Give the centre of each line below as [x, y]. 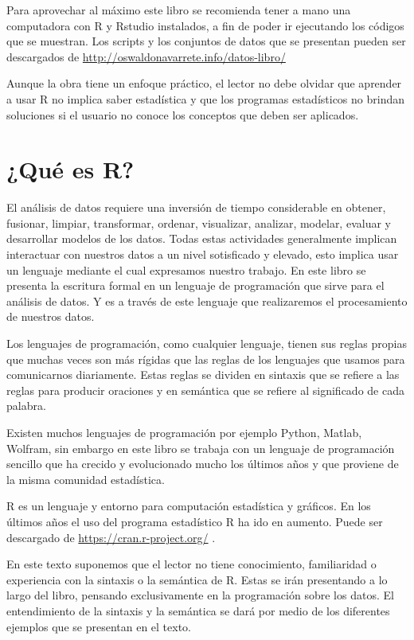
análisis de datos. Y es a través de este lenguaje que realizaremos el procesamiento [207, 300]
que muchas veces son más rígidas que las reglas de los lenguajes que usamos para [206, 359]
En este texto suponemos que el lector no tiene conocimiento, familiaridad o [191, 564]
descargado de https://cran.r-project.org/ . [111, 537]
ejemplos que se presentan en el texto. [99, 626]
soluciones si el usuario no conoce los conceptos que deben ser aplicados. [183, 114]
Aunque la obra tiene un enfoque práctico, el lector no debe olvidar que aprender [204, 83]
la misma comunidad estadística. [86, 479]
